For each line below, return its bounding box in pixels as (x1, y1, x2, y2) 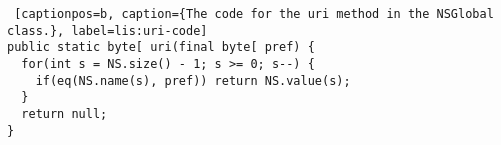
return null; (21, 106, 108, 121)
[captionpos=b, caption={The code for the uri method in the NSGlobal (14, 7, 494, 21)
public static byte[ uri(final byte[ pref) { (7, 40, 315, 55)
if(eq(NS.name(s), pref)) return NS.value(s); (35, 73, 351, 88)
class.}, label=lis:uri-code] (7, 23, 208, 38)
